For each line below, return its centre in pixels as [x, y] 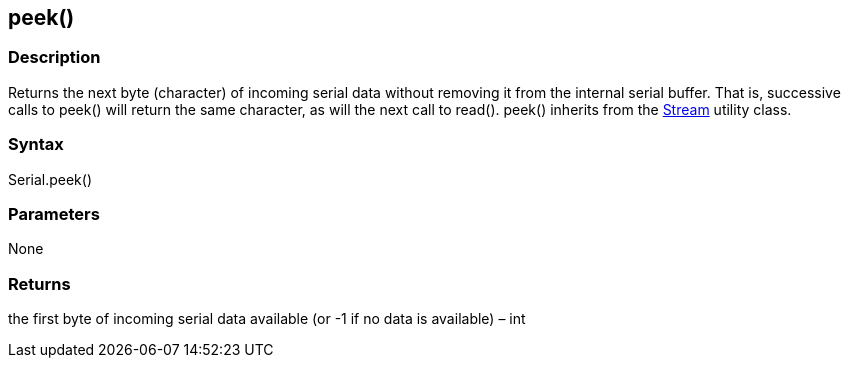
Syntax [36, 144]
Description [54, 57]
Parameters [54, 213]
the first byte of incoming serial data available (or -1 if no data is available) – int [267, 319]
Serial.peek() [50, 179]
